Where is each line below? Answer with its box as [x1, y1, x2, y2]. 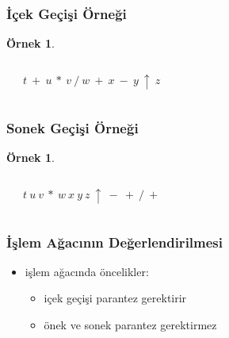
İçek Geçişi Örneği [6, 3, 127, 23]
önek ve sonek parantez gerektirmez [44, 317, 217, 333]
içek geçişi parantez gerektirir [44, 290, 187, 306]
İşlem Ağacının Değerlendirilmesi [6, 232, 223, 252]
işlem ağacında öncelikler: [25, 263, 149, 279]
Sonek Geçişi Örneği [6, 117, 139, 137]
